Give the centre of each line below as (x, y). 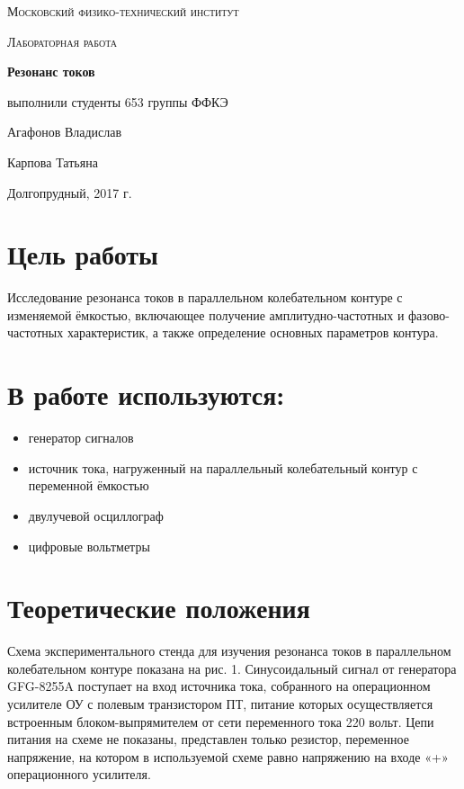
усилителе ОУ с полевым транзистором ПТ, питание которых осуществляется (220, 704)
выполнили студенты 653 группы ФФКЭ (118, 101)
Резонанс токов (51, 72)
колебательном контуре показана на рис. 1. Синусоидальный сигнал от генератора (232, 668)
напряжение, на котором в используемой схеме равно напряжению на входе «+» (228, 756)
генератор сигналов (81, 438)
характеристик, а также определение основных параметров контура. (253, 332)
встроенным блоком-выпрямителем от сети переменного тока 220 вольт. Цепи (221, 721)
